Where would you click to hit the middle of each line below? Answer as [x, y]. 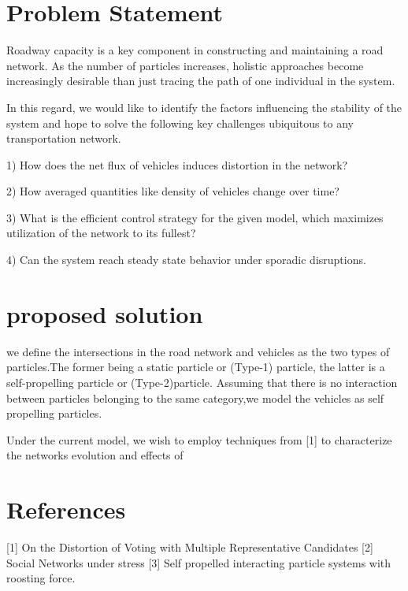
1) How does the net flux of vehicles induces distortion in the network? [177, 164]
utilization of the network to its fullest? [101, 233]
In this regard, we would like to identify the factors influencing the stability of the [204, 107]
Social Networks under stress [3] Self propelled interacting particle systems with [199, 562]
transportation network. [64, 138]
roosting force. [41, 578]
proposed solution [105, 313]
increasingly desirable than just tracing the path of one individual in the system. [201, 81]
